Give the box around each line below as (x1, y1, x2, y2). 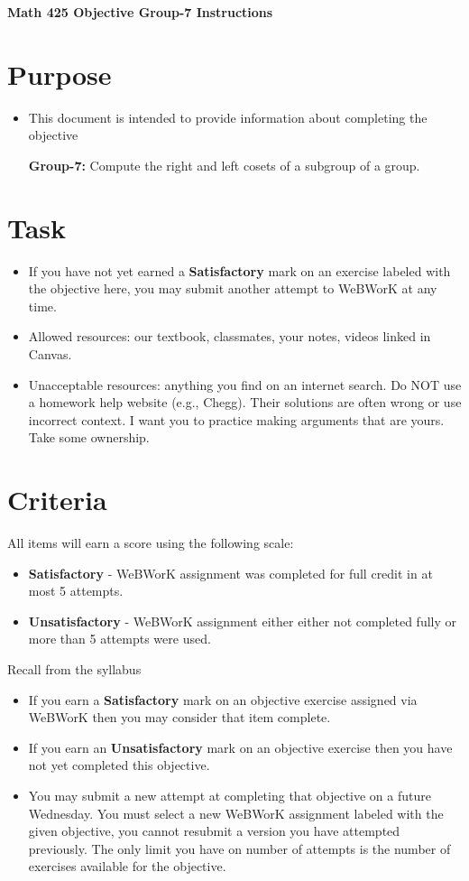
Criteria (7, 481, 107, 518)
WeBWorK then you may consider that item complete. (28, 708, 331, 727)
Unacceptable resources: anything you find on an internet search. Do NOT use (28, 375, 462, 394)
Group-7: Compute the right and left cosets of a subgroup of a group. (28, 155, 420, 174)
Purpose (7, 55, 112, 92)
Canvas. (28, 345, 72, 363)
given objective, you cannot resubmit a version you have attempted (28, 821, 400, 840)
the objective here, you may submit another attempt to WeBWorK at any (28, 279, 437, 298)
